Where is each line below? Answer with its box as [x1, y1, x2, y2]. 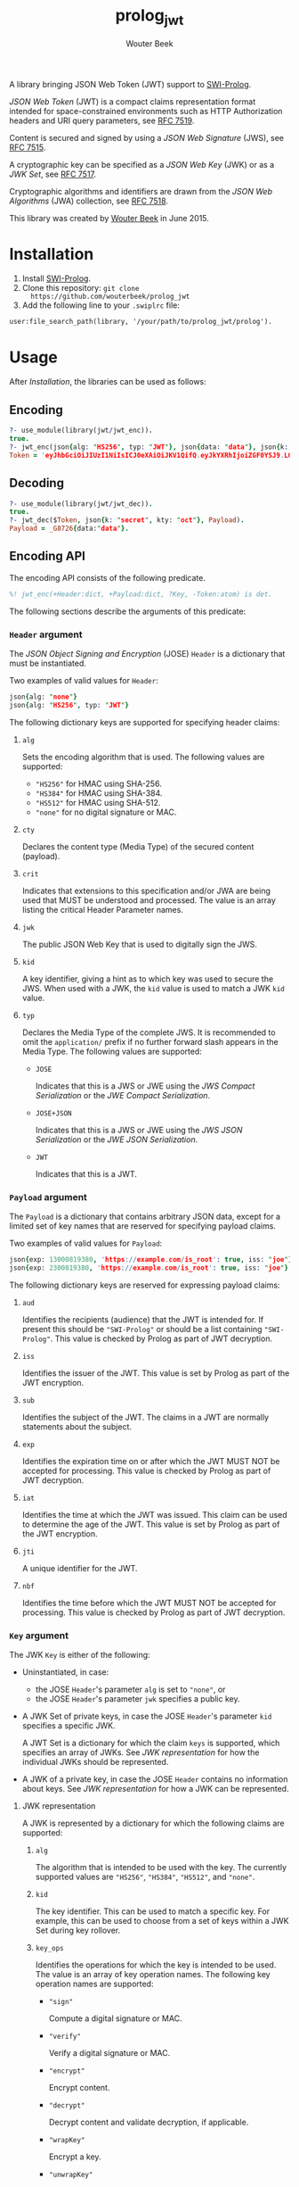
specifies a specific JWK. [21, 1720, 116, 1731]
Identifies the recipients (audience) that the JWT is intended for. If [21, 1313, 264, 1325]
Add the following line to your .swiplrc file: [21, 300, 181, 311]
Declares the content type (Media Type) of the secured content [21, 841, 255, 852]
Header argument [9, 628, 83, 641]
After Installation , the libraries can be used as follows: [9, 377, 206, 387]
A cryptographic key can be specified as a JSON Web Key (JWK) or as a [9, 159, 275, 170]
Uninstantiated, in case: [21, 1667, 109, 1678]
